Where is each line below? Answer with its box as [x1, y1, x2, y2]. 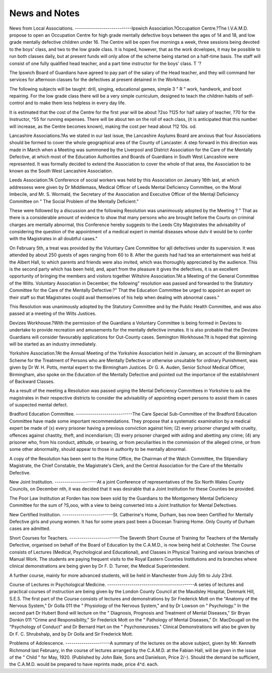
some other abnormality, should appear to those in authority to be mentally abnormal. [9, 446, 187, 452]
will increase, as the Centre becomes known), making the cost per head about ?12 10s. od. [9, 123, 197, 129]
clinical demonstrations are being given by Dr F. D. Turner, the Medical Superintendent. [9, 563, 190, 569]
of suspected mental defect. [9, 402, 68, 408]
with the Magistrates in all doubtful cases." [9, 236, 98, 242]
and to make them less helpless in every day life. [25, 100, 126, 106]
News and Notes [9, 8, 80, 19]
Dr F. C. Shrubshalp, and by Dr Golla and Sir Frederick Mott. [9, 631, 133, 637]
